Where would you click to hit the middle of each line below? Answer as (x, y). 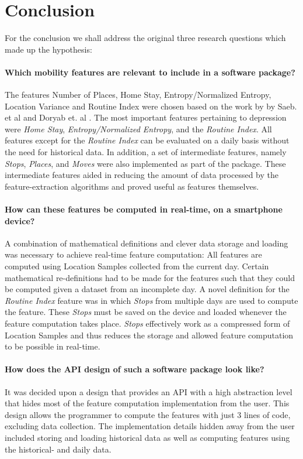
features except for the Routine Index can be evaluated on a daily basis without (147, 140)
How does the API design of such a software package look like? (135, 369)
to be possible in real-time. (53, 346)
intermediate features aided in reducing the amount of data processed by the (142, 175)
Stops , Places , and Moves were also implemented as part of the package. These (145, 163)
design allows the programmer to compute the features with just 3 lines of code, (148, 414)
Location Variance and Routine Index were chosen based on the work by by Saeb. (151, 106)
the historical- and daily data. (58, 449)
